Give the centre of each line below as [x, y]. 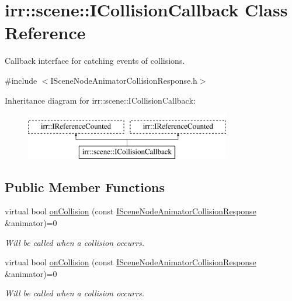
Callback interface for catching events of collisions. [95, 61]
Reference [45, 33]
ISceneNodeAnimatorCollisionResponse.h [124, 80]
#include [21, 80]
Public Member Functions [85, 187]
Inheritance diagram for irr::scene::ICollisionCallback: [100, 100]
